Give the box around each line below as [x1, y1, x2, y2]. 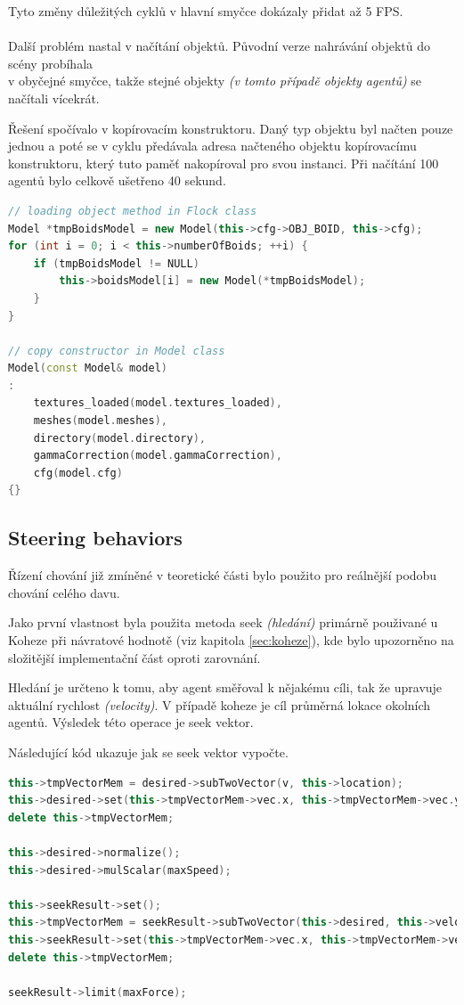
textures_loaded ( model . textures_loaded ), [33, 396, 282, 410]
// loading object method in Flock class [8, 204, 257, 217]
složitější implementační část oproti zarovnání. [8, 648, 261, 666]
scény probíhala [8, 53, 94, 72]
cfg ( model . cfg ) [33, 466, 123, 479]
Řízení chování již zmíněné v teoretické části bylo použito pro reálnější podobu [8, 566, 437, 584]
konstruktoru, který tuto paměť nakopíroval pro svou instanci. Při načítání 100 [8, 153, 439, 172]
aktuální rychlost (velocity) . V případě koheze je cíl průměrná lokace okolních [8, 695, 431, 714]
